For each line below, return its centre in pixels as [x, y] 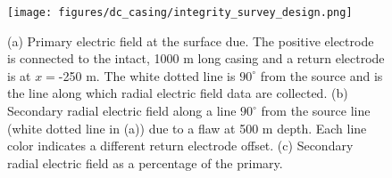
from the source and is [321, 75]
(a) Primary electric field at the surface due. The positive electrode [191, 40]
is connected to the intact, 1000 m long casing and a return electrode [196, 58]
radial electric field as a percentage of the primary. [145, 162]
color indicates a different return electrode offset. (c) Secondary [180, 146]
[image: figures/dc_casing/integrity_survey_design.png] [180, 12]
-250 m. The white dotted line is [147, 75]
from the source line [316, 111]
